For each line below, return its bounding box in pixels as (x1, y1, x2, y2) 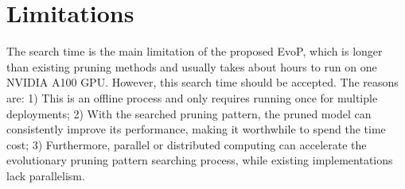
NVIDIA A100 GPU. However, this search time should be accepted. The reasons (6, 74, 399, 91)
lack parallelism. (6, 167, 85, 183)
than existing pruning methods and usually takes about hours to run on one (6, 58, 377, 75)
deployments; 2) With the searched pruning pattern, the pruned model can (6, 105, 372, 121)
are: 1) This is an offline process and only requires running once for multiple (6, 89, 378, 106)
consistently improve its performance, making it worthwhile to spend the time (6, 121, 386, 137)
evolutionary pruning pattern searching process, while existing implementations (6, 152, 393, 168)
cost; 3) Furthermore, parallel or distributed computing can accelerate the (6, 136, 367, 152)
